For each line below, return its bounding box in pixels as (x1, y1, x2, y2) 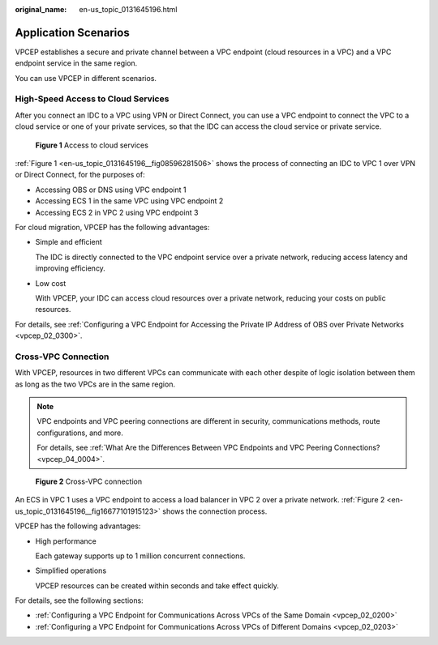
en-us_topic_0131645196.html (79, 5, 178, 14)
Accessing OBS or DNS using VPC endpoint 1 (35, 185, 187, 194)
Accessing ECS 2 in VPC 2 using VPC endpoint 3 (35, 207, 199, 217)
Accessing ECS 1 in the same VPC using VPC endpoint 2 (35, 196, 224, 206)
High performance (35, 536, 97, 546)
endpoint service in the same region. (15, 58, 138, 68)
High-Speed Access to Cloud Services (15, 93, 170, 105)
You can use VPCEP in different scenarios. (15, 73, 157, 83)
